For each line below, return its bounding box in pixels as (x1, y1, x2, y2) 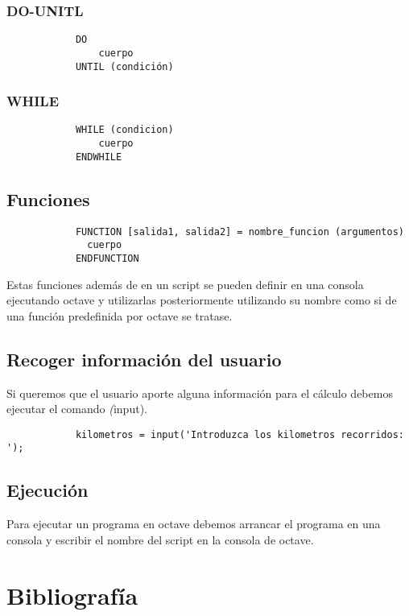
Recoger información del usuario (6, 346, 282, 371)
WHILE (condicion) (75, 124, 174, 136)
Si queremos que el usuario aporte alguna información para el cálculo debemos (6, 384, 393, 401)
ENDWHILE (75, 151, 122, 163)
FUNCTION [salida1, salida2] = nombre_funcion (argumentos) (75, 225, 404, 238)
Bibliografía (6, 578, 138, 611)
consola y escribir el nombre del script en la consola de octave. (6, 531, 314, 548)
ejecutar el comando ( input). (6, 400, 147, 417)
